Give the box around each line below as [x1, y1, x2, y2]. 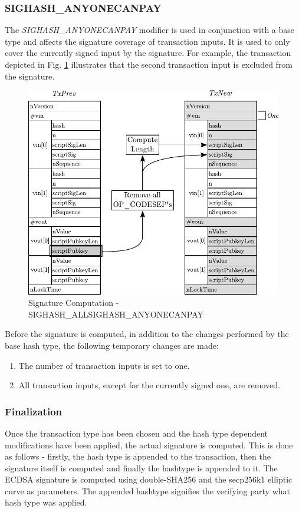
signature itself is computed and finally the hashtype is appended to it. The [5, 461, 278, 474]
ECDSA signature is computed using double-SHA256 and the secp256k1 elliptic [5, 473, 293, 485]
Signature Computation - [28, 296, 119, 309]
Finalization [5, 404, 62, 418]
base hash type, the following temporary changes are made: [5, 339, 219, 351]
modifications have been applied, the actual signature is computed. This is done [5, 438, 293, 451]
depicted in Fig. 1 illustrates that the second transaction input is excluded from [5, 58, 293, 70]
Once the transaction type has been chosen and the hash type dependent [5, 427, 268, 439]
